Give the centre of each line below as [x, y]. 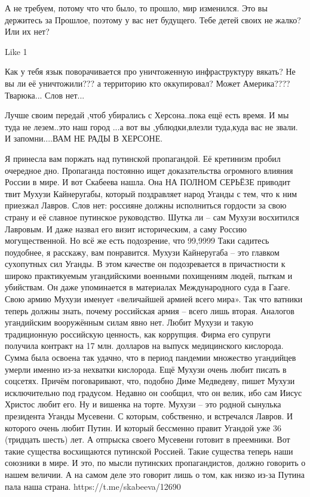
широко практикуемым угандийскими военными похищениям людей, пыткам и [149, 275]
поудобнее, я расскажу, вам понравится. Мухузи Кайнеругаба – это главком [142, 252]
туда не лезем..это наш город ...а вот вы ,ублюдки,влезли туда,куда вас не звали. [151, 126]
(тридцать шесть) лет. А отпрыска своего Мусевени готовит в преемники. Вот [148, 439]
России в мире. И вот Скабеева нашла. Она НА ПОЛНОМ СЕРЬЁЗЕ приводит [148, 182]
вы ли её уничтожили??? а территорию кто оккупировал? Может [123, 83]
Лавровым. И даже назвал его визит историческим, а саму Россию [126, 228]
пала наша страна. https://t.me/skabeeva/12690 [93, 486]
